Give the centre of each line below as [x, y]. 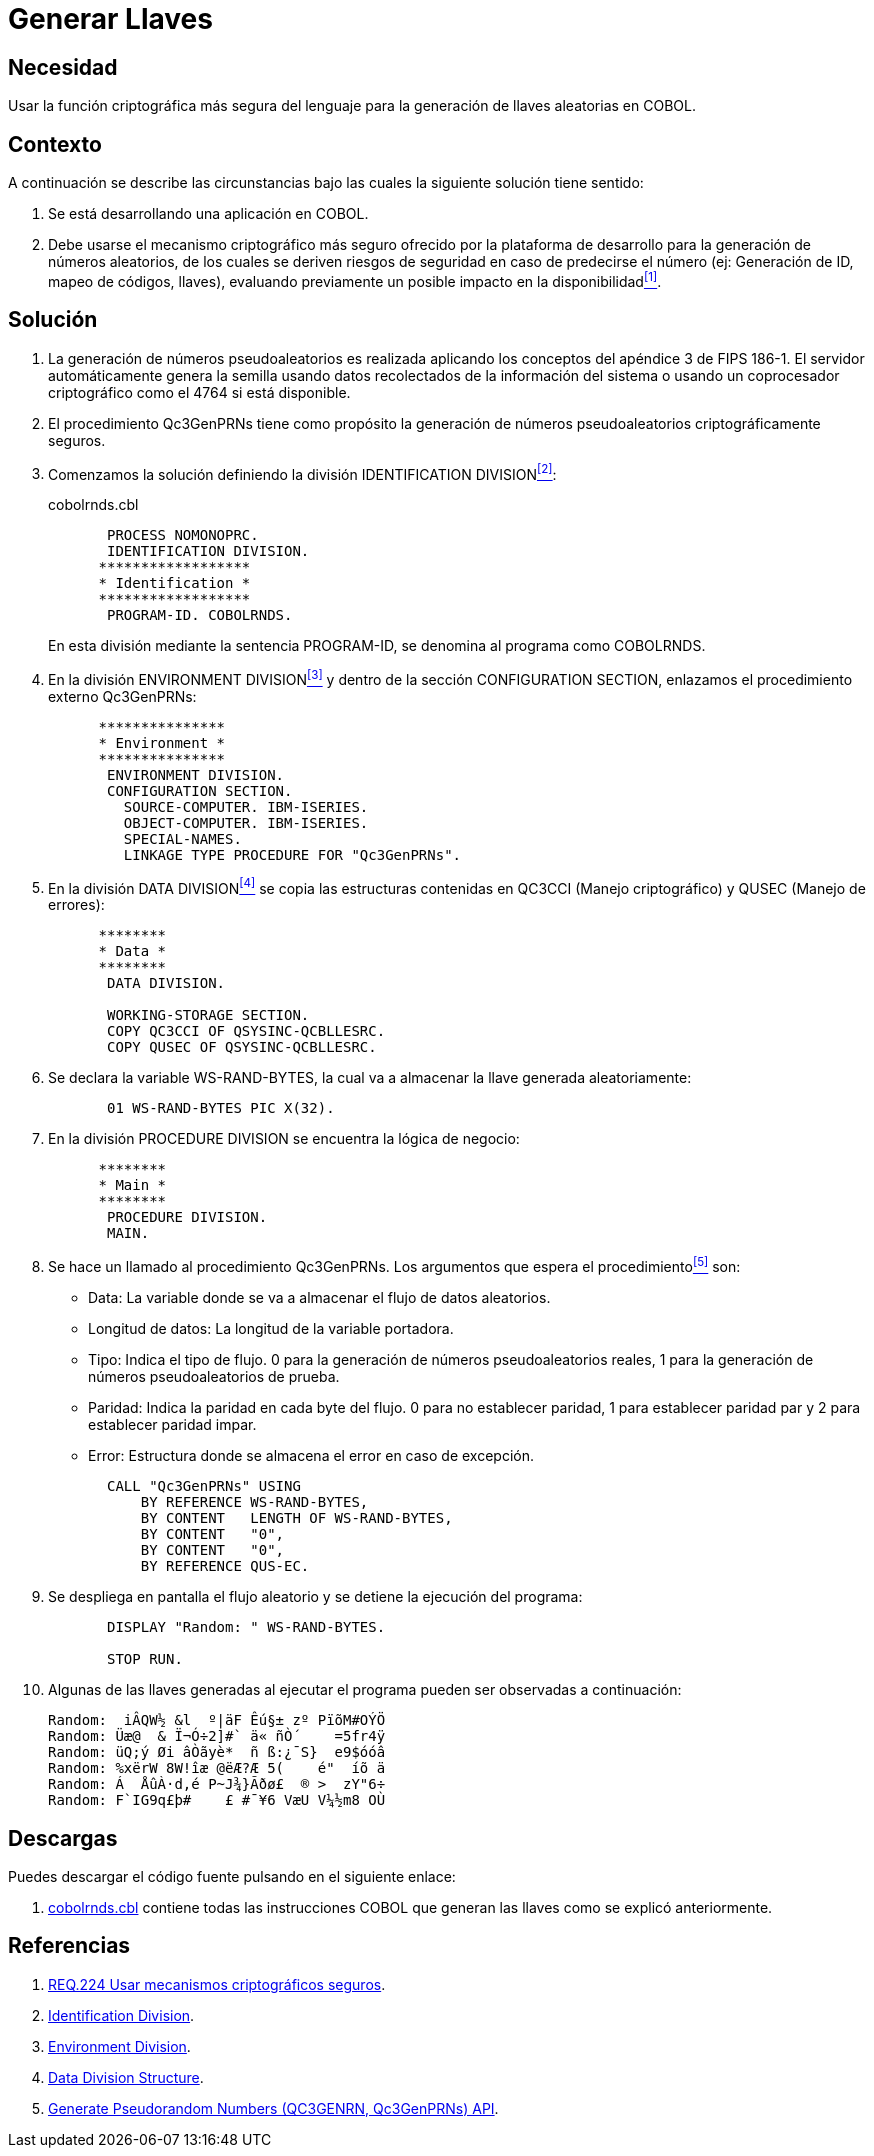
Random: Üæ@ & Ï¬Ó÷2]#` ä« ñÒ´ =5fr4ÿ [217, 1736]
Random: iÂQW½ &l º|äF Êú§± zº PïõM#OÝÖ [217, 1720]
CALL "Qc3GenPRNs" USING [204, 1486]
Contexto [55, 144]
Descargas [63, 1838]
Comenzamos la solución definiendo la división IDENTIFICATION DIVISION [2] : [302, 472]
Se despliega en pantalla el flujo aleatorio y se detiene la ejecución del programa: [315, 1597]
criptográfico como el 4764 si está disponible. [199, 392]
